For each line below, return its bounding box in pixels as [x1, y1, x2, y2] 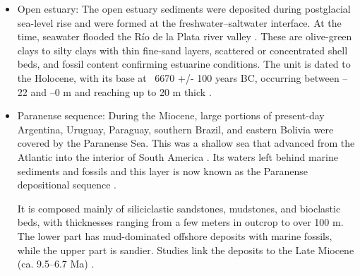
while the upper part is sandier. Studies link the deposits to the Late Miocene [17, 242, 354, 257]
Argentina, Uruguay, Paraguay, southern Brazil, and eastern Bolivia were [17, 121, 334, 136]
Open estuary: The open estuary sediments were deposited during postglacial [17, 1, 351, 16]
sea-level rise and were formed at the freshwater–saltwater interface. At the [17, 15, 342, 30]
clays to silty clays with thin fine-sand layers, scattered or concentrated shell [17, 42, 348, 57]
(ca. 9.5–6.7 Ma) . [17, 256, 95, 271]
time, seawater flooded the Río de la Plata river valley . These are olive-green [17, 29, 352, 44]
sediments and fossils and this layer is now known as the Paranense [17, 163, 308, 178]
